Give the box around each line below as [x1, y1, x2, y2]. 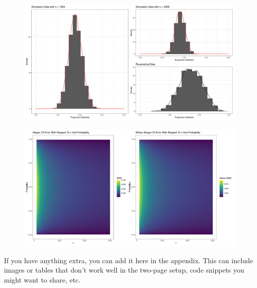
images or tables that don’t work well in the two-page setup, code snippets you [4, 265, 245, 275]
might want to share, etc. [4, 274, 81, 285]
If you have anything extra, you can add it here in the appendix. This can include [4, 255, 254, 265]
